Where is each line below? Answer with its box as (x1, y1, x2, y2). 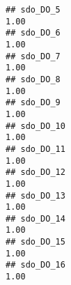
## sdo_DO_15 (6, 237, 65, 247)
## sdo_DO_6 (6, 28, 61, 38)
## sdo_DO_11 (6, 144, 65, 154)
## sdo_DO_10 (6, 121, 65, 131)
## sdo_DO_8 (6, 74, 61, 84)
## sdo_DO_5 (6, 5, 61, 15)
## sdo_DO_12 (6, 167, 65, 178)
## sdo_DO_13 (6, 190, 65, 201)
